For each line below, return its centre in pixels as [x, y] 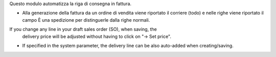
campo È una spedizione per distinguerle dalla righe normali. [86, 20]
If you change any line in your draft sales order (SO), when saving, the [83, 29]
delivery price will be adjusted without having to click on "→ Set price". [97, 36]
